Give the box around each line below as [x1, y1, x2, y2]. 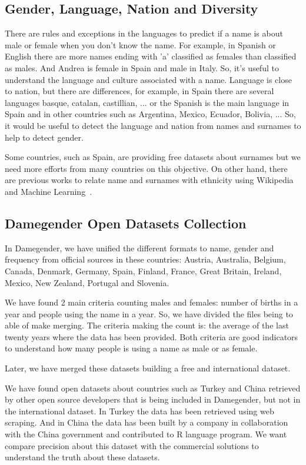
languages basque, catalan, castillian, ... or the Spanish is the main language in [5, 96, 290, 108]
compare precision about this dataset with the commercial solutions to [5, 439, 259, 451]
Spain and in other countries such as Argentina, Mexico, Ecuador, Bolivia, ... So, [5, 108, 296, 120]
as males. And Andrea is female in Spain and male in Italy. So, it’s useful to [5, 61, 279, 74]
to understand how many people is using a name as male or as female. [5, 342, 258, 354]
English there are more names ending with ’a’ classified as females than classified [5, 50, 297, 62]
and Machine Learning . [5, 185, 92, 197]
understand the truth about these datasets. [5, 451, 160, 463]
